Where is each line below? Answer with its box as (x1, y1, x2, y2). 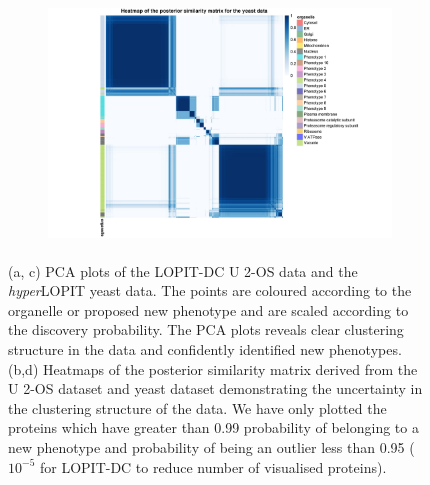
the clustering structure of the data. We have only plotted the (8, 397, 387, 418)
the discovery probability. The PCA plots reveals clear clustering (8, 319, 404, 340)
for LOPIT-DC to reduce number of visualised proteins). (39, 456, 387, 477)
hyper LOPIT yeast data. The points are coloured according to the (8, 280, 412, 301)
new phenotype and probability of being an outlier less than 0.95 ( (8, 436, 415, 457)
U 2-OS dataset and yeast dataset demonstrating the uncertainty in (8, 378, 423, 399)
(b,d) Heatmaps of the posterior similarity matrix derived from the (8, 358, 418, 379)
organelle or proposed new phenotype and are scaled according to (8, 299, 409, 320)
